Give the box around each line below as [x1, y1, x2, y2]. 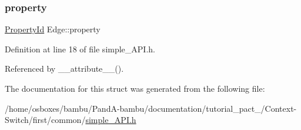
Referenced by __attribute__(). [5, 62, 124, 75]
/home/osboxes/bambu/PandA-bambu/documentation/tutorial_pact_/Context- [5, 102, 297, 114]
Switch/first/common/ [5, 114, 86, 126]
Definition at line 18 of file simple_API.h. [5, 42, 155, 55]
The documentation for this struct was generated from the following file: [5, 82, 265, 94]
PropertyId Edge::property [5, 23, 101, 35]
